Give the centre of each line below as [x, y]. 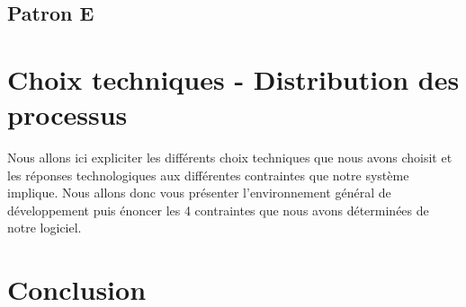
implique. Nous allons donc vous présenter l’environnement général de [199, 193]
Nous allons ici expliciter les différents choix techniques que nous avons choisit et [230, 158]
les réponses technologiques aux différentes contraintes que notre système [208, 175]
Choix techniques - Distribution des [233, 79]
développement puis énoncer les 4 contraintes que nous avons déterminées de [218, 210]
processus [67, 114]
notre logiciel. [45, 228]
